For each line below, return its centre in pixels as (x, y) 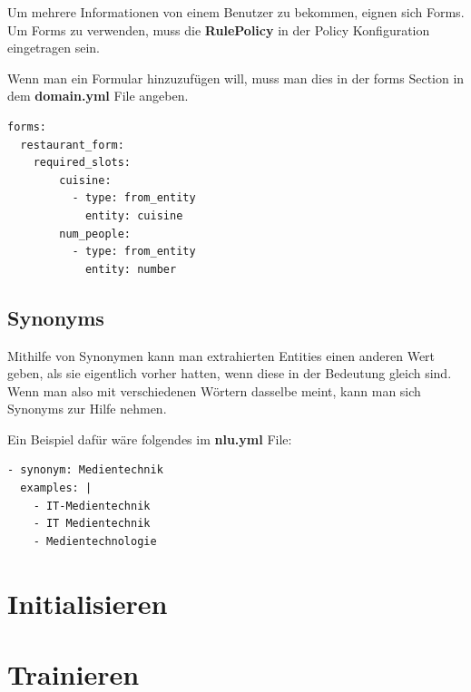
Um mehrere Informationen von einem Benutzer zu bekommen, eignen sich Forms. (236, 12)
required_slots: (82, 163)
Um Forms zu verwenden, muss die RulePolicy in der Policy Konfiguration (219, 29)
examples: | (56, 488)
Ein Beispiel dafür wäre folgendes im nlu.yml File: (150, 439)
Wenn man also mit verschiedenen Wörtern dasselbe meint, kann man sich (214, 390)
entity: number (131, 269)
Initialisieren (88, 603)
